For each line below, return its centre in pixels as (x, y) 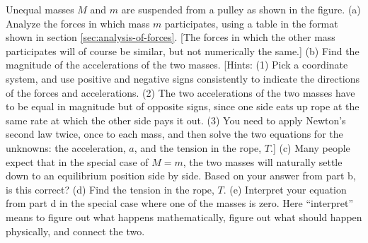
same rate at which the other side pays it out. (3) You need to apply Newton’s (176, 120)
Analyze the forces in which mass (78, 23)
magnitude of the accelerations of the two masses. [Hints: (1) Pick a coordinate (177, 65)
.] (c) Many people (310, 147)
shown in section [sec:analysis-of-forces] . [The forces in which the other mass (171, 37)
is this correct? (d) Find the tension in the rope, (110, 189)
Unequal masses (40, 9)
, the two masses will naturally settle (263, 161)
